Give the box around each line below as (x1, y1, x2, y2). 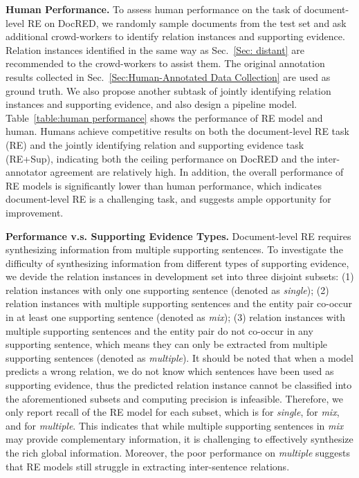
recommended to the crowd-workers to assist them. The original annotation (6, 56, 325, 71)
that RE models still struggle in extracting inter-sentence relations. (6, 459, 290, 473)
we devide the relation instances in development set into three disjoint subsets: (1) (6, 269, 354, 284)
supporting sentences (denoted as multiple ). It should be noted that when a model (6, 350, 353, 365)
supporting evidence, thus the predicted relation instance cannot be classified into (6, 378, 352, 392)
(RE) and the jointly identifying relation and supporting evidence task (6, 137, 304, 151)
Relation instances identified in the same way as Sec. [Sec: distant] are (6, 42, 304, 57)
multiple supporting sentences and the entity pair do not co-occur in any (6, 323, 313, 338)
